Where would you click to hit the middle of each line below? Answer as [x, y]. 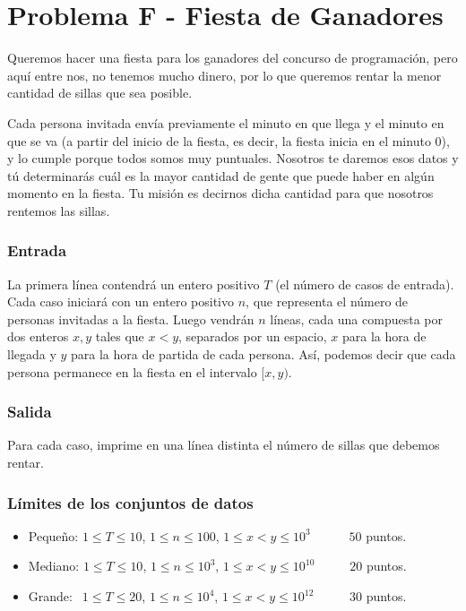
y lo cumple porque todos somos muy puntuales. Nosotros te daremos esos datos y [233, 158]
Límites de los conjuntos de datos [130, 502]
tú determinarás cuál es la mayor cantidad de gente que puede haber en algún [221, 175]
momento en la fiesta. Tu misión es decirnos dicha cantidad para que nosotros [220, 193]
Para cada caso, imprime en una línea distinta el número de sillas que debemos [224, 445]
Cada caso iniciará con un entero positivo [121, 301]
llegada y [32, 354]
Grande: [50, 596]
